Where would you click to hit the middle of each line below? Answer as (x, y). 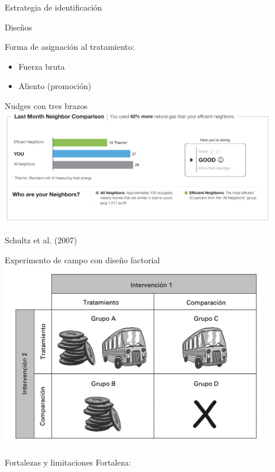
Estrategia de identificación (54, 7)
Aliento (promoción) (55, 86)
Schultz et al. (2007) (41, 240)
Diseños (18, 27)
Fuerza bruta (42, 66)
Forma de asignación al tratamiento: (70, 47)
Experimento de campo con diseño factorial (82, 259)
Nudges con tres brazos (46, 105)
